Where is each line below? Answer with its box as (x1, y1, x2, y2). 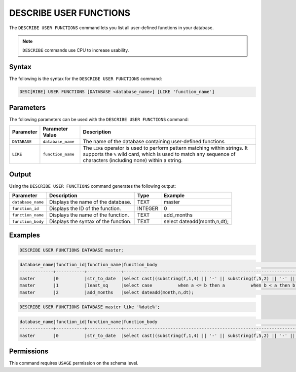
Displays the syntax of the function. (49, 218, 132, 225)
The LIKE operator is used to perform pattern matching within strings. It (83, 145, 248, 152)
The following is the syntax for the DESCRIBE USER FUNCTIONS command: (9, 76, 162, 82)
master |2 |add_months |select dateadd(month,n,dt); (19, 289, 194, 295)
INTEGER (137, 205, 159, 212)
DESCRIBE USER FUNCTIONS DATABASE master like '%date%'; (19, 304, 160, 310)
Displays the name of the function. (49, 211, 129, 218)
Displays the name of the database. (49, 199, 132, 206)
